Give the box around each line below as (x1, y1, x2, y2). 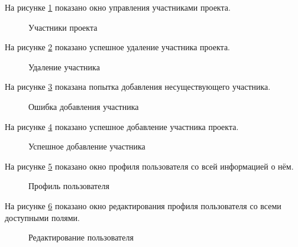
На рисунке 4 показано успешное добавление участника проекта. (5, 120, 239, 132)
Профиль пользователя (28, 180, 109, 192)
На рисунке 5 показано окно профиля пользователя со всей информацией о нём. (5, 160, 294, 172)
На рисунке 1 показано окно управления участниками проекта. (5, 1, 231, 13)
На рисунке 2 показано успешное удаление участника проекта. (5, 41, 231, 53)
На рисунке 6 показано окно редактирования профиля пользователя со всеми (5, 199, 281, 212)
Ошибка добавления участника (28, 100, 139, 112)
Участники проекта (28, 21, 98, 33)
